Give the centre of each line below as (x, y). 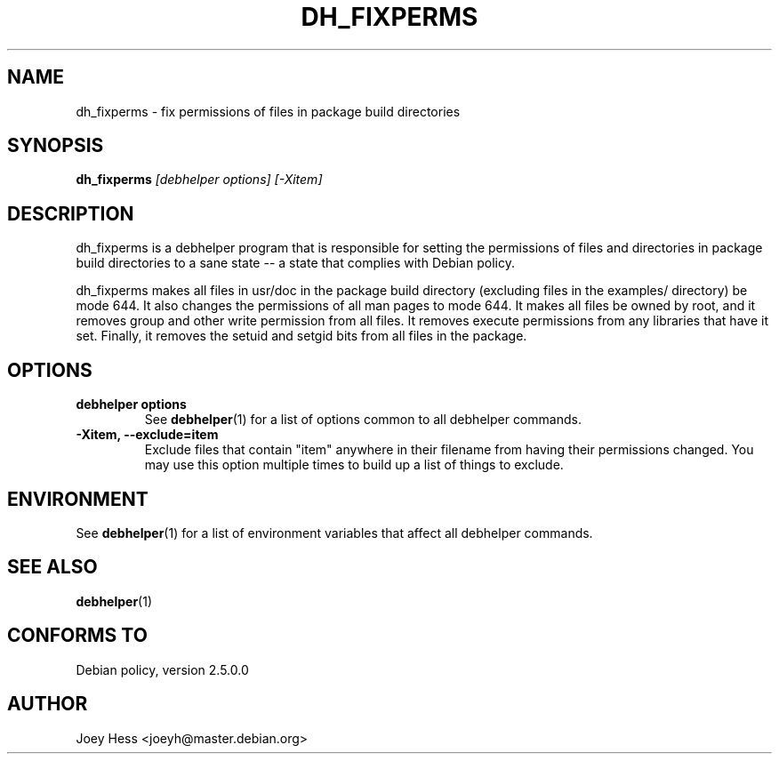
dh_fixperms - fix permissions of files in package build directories (268, 111)
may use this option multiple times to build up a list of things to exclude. (354, 465)
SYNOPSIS (56, 146)
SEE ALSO (52, 567)
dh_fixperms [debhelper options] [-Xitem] (199, 180)
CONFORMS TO (77, 636)
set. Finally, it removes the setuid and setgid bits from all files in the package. (301, 336)
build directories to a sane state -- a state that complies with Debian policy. (295, 263)
